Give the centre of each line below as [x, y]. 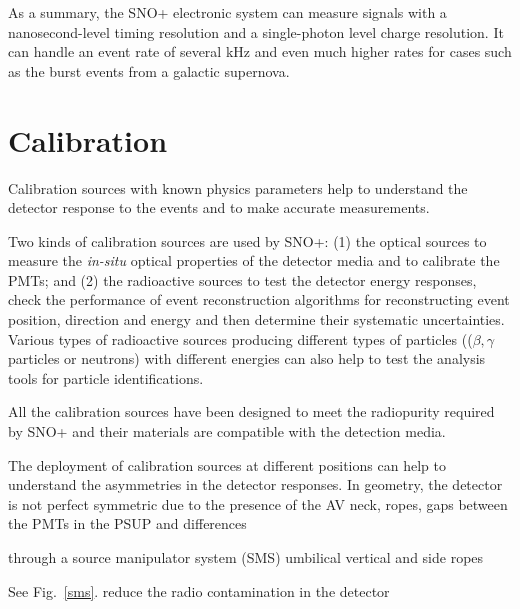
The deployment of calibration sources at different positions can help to [227, 464]
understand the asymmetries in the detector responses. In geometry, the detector [255, 484]
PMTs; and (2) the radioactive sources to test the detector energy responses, [242, 279]
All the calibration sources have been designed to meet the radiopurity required [251, 411]
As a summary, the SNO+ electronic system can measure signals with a [227, 12]
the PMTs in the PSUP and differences [127, 523]
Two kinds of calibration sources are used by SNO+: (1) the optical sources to [247, 240]
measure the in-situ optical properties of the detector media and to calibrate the [254, 260]
